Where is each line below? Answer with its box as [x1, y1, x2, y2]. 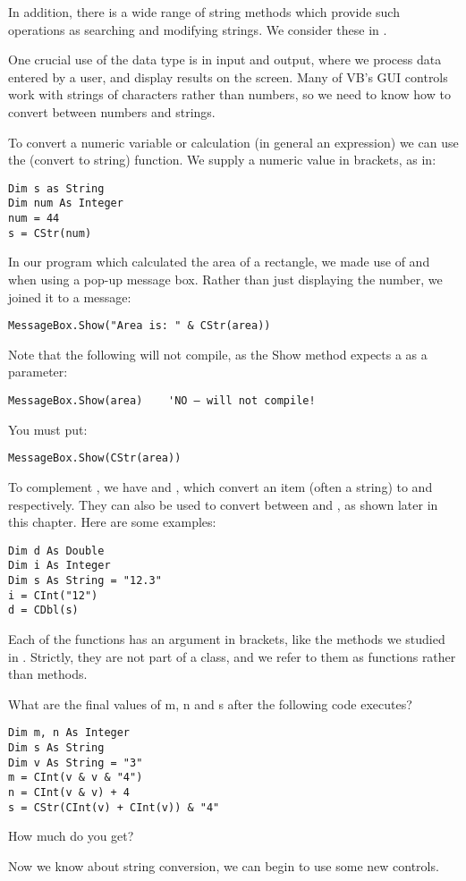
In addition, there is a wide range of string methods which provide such [8, 3, 400, 21]
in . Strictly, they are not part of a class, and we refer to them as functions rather [8, 647, 456, 665]
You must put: [8, 419, 88, 438]
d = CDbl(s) [8, 604, 79, 617]
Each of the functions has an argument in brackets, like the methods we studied [8, 629, 445, 648]
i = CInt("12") [8, 589, 98, 602]
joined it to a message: [8, 287, 131, 306]
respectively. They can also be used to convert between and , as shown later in [8, 495, 438, 513]
